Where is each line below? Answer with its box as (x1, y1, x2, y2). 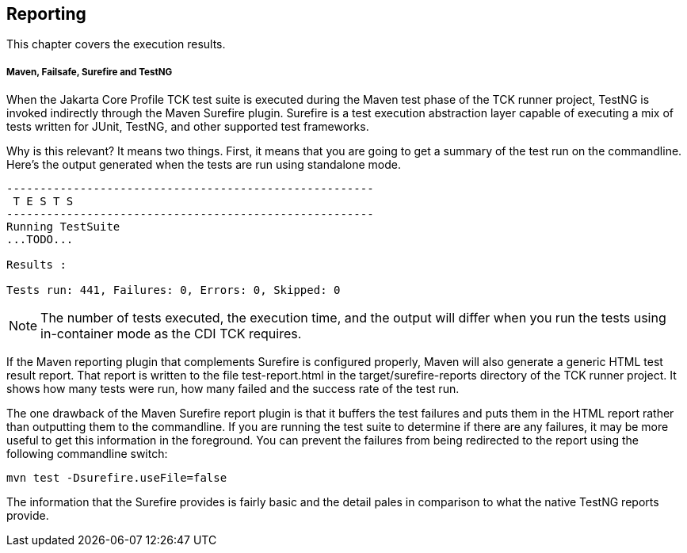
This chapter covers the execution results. (6, 37, 226, 51)
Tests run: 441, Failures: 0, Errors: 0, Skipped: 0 (6, 284, 341, 297)
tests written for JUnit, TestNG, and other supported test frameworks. (6, 120, 369, 134)
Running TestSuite (6, 220, 120, 234)
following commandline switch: (6, 447, 168, 461)
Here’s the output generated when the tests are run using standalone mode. (6, 158, 401, 172)
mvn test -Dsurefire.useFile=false (6, 471, 227, 485)
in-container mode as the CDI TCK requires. (40, 326, 302, 342)
